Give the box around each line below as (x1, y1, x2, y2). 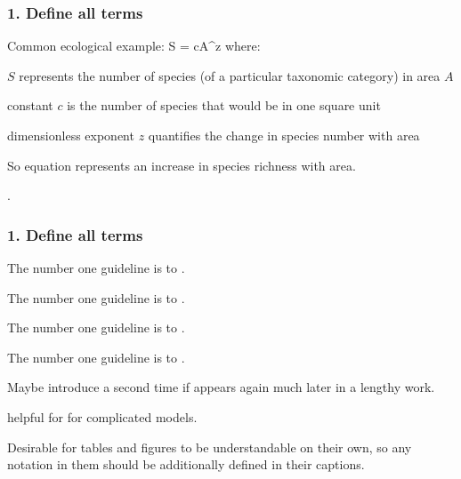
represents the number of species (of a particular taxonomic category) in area (19, 66, 441, 84)
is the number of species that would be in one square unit (67, 96, 381, 115)
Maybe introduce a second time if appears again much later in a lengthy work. (7, 378, 435, 396)
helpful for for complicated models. (7, 407, 198, 426)
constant (7, 96, 53, 115)
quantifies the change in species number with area (148, 126, 420, 144)
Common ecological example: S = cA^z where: (7, 36, 261, 55)
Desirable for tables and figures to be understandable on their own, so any (7, 437, 412, 456)
